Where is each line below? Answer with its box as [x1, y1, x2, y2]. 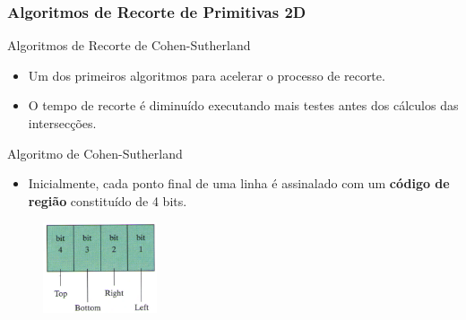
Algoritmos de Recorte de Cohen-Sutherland [7, 36, 251, 55]
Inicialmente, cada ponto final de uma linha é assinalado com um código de [28, 174, 450, 193]
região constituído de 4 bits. [28, 191, 187, 210]
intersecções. [28, 114, 97, 132]
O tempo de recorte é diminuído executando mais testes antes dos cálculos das [28, 96, 459, 115]
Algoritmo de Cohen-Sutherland [7, 143, 183, 162]
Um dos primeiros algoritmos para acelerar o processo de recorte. [28, 65, 385, 84]
